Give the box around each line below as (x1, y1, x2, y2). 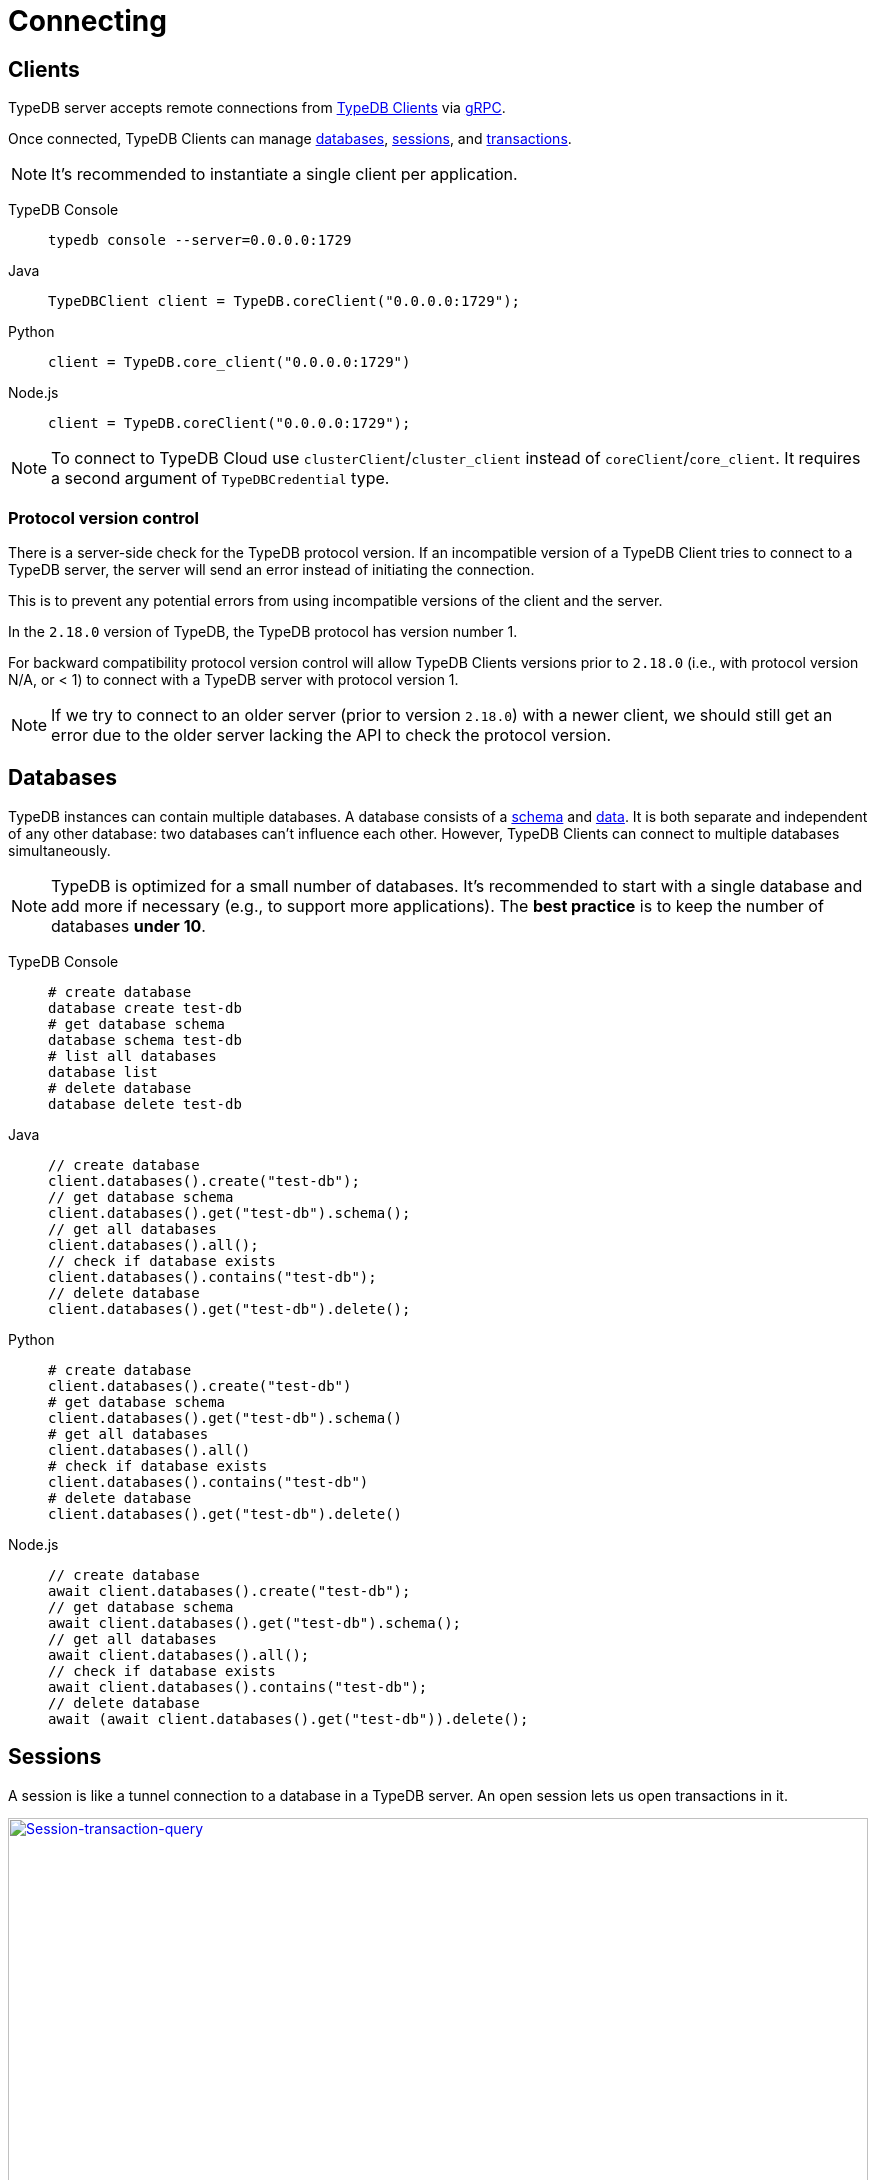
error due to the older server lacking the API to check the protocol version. (51, 724, 611, 745)
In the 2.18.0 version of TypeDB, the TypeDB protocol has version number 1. (8, 622, 518, 640)
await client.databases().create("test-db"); (48, 1582, 411, 1599)
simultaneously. (8, 841, 111, 859)
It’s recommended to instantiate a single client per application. (51, 164, 518, 185)
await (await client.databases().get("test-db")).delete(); (48, 1710, 529, 1727)
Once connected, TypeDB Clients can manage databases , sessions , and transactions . (8, 130, 572, 148)
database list (48, 1063, 158, 1080)
